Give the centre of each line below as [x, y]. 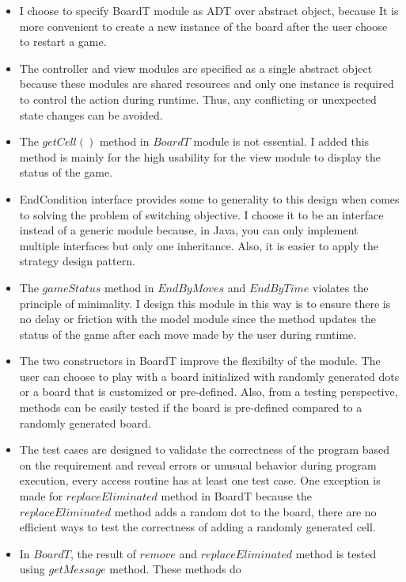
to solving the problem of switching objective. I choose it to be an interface [201, 214]
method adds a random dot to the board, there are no [245, 511]
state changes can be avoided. [91, 114]
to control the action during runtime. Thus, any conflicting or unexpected [198, 99]
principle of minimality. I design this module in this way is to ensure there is [205, 303]
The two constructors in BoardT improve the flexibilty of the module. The [200, 361]
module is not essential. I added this [281, 141]
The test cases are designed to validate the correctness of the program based [205, 449]
